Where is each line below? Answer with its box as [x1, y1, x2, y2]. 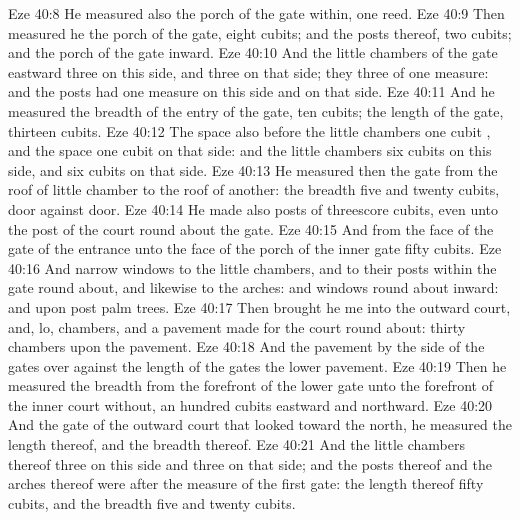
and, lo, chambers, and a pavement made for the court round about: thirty [8, 316, 466, 337]
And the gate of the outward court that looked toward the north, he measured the [8, 414, 512, 435]
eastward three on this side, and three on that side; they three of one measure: [8, 61, 489, 82]
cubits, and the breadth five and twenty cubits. [8, 492, 296, 513]
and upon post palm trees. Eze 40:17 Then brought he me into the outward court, [8, 296, 511, 317]
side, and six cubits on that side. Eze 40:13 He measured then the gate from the [8, 159, 498, 180]
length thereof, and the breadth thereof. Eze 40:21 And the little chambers [8, 434, 466, 455]
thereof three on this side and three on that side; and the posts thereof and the [8, 453, 492, 474]
